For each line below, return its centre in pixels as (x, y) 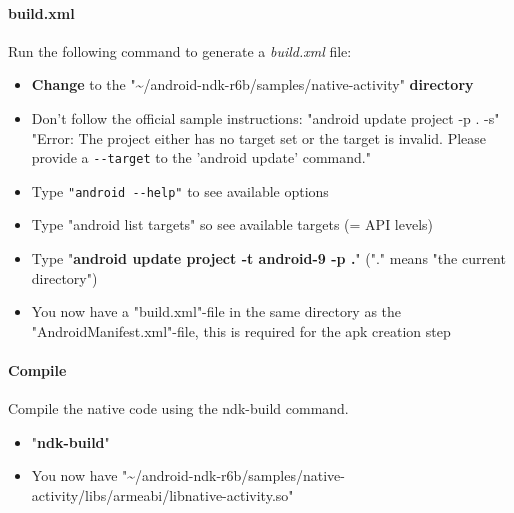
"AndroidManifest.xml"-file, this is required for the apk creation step (241, 330)
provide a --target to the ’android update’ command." (201, 157)
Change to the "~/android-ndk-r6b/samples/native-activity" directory (252, 84)
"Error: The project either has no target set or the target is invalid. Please (259, 137)
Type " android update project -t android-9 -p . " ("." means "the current (268, 258)
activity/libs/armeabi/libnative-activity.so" (162, 495)
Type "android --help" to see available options (180, 190)
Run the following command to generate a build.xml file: (180, 50)
